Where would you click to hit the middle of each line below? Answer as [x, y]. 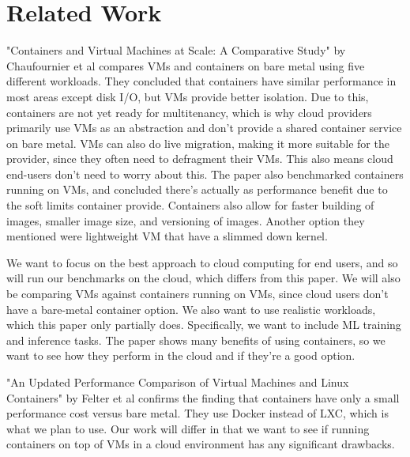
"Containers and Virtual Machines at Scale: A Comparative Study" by [176, 50]
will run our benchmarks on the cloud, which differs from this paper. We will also [203, 278]
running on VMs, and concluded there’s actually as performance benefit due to [197, 189]
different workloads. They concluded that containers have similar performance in [201, 81]
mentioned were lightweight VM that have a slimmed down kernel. [167, 236]
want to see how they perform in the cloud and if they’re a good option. [181, 355]
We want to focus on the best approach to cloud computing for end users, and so [202, 262]
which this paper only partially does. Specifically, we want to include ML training [204, 325]
